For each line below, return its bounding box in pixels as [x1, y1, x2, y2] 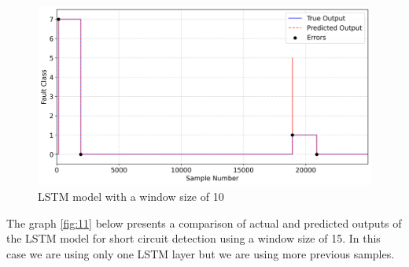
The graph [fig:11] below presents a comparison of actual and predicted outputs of [6, 214, 402, 231]
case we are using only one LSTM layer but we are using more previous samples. [6, 245, 395, 261]
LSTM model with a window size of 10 [38, 187, 224, 204]
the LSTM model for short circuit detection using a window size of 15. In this [6, 230, 381, 247]
